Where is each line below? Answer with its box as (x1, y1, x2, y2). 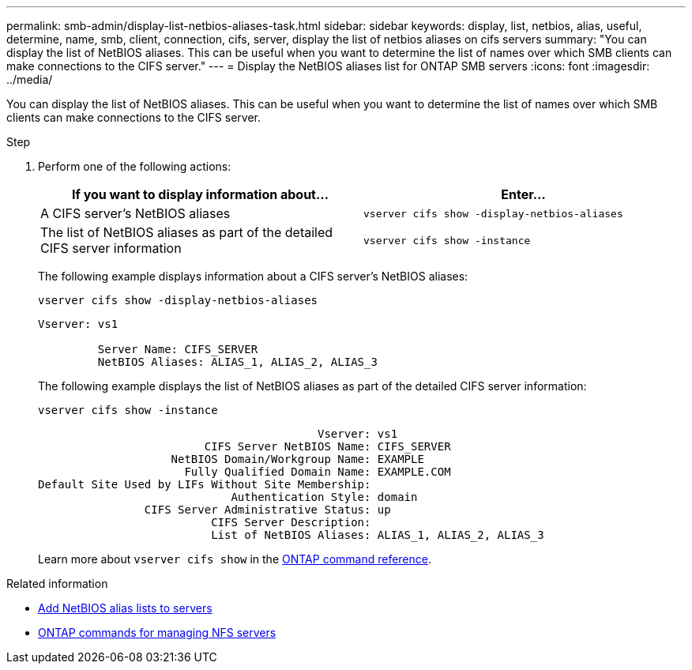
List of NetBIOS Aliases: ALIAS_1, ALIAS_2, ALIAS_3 (211, 529, 544, 541)
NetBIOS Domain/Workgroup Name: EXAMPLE (171, 453, 424, 465)
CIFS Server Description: (211, 516, 371, 529)
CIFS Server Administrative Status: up (144, 503, 391, 516)
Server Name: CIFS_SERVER (97, 343, 258, 356)
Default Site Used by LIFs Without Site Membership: (38, 478, 371, 491)
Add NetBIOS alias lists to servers (38, 601, 212, 615)
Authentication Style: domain (231, 491, 418, 503)
